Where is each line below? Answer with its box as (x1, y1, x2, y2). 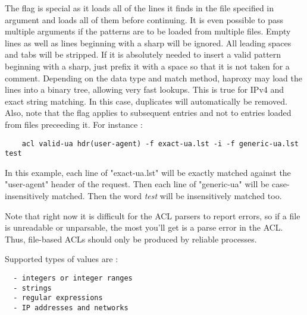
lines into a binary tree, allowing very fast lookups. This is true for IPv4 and (5, 83, 284, 96)
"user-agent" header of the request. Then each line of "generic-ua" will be (5, 178, 270, 190)
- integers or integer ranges (13, 274, 133, 282)
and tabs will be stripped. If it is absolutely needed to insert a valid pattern (5, 48, 281, 61)
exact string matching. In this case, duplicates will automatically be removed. (5, 94, 287, 107)
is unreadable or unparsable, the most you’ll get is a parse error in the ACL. (5, 221, 283, 234)
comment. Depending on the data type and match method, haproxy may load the (5, 71, 302, 84)
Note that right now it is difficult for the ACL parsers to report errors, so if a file (5, 209, 300, 222)
